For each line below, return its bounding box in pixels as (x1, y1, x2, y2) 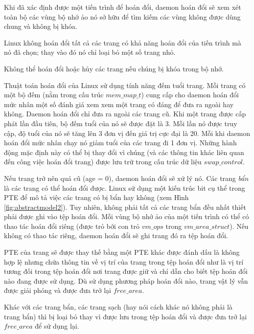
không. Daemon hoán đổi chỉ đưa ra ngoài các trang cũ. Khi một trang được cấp (4, 109, 246, 119)
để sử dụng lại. (35, 321, 79, 331)
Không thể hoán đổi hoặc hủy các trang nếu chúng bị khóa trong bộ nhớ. (4, 63, 224, 73)
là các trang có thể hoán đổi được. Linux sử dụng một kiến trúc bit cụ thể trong (4, 182, 245, 193)
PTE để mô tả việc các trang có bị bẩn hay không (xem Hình (4, 192, 189, 202)
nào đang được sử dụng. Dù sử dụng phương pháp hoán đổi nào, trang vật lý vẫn (4, 275, 248, 286)
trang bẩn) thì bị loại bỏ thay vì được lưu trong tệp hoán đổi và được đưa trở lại (4, 311, 247, 321)
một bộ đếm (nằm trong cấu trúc (4, 89, 104, 100)
